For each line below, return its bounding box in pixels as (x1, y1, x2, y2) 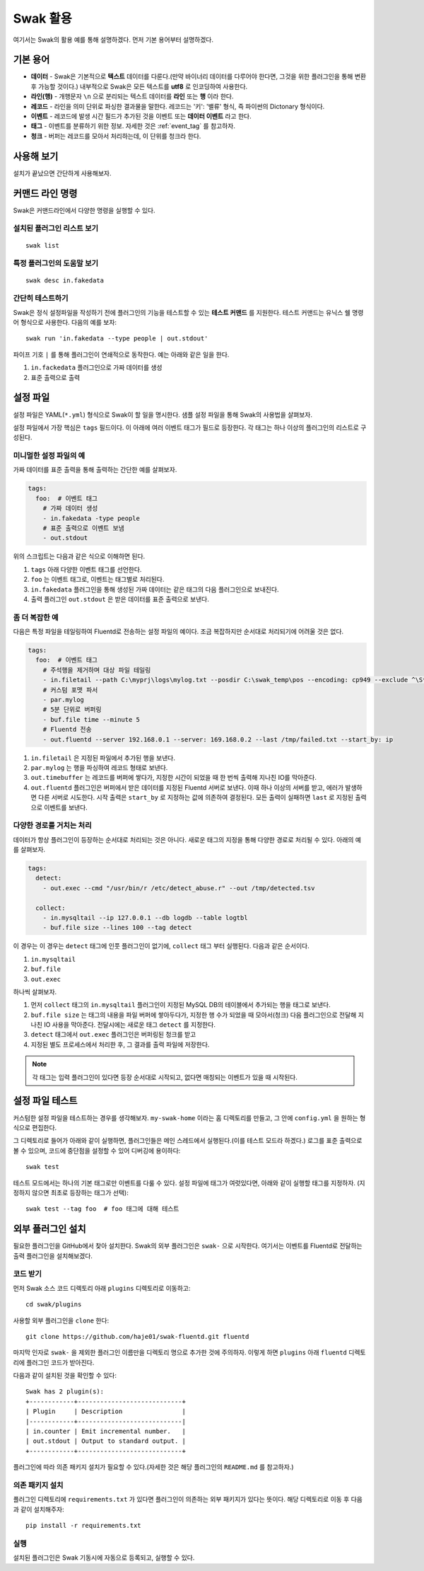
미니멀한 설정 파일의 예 (13, 451, 86, 461)
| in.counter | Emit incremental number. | (25, 1427, 187, 1436)
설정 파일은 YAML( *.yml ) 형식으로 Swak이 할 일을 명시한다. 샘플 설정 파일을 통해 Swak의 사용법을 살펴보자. (13, 410, 313, 419)
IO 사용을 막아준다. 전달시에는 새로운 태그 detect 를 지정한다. (43, 1020, 216, 1029)
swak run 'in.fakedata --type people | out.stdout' (25, 335, 208, 343)
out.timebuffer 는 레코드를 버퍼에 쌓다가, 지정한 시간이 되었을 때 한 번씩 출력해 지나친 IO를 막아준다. (30, 773, 317, 782)
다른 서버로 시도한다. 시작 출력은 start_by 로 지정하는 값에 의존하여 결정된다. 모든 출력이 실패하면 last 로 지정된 (37, 793, 354, 802)
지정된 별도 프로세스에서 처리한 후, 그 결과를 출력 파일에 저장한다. (30, 1040, 210, 1049)
